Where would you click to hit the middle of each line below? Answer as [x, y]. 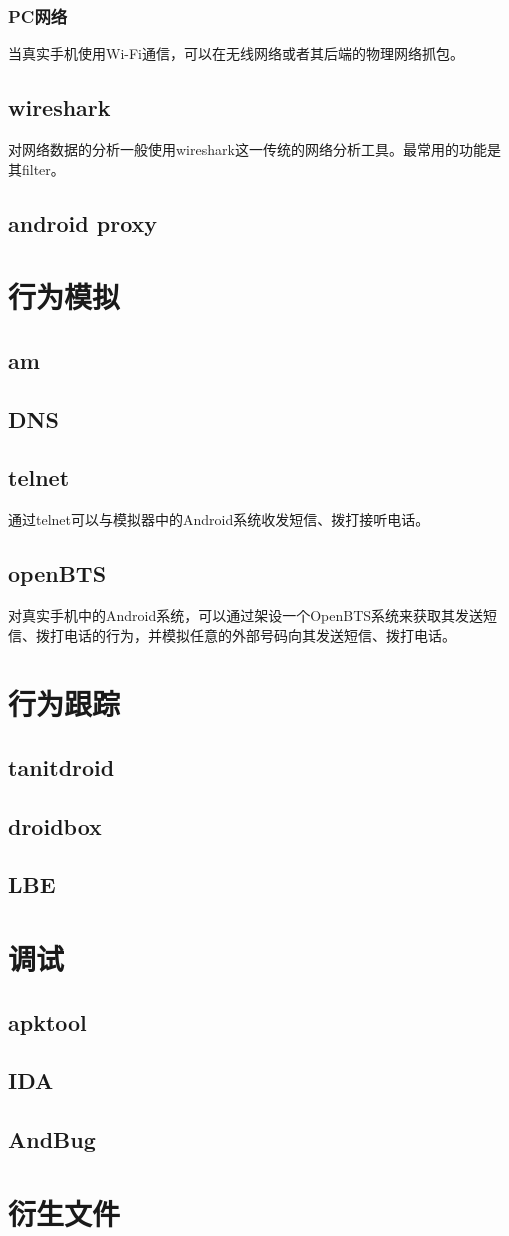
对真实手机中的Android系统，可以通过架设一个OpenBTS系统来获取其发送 [246, 614]
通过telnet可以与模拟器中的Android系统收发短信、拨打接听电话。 [219, 519]
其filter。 [36, 168]
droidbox [55, 825]
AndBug [52, 1139]
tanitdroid [61, 766]
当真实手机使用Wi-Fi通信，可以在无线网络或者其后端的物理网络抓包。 [236, 53]
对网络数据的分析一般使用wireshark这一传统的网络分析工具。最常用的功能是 [254, 149]
